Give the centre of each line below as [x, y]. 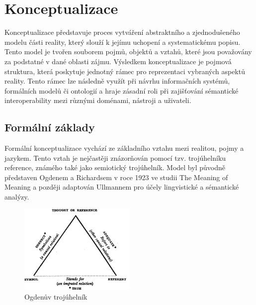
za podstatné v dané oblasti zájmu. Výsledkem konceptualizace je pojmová [118, 61]
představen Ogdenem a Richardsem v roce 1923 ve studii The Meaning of [116, 177]
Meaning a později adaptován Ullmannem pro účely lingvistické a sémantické [122, 187]
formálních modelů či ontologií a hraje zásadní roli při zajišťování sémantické [122, 90]
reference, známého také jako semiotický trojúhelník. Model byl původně [115, 167]
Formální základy [50, 127]
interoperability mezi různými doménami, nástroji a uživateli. [98, 100]
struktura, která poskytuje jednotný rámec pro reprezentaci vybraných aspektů [125, 71]
